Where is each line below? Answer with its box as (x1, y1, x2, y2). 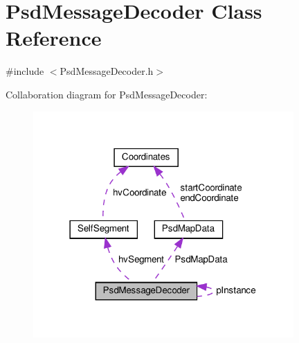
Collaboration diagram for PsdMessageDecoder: (6, 87, 208, 101)
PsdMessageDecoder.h (60, 64, 154, 78)
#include (6, 64, 44, 78)
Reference (6, 24, 102, 52)
